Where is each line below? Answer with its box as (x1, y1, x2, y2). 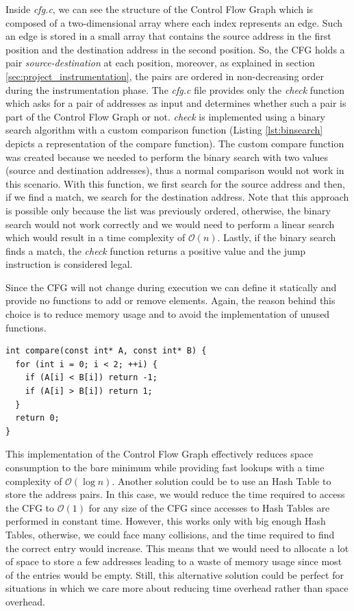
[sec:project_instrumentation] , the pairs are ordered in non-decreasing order (5, 68, 325, 83)
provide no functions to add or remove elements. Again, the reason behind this (5, 293, 336, 308)
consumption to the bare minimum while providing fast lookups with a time (5, 460, 325, 474)
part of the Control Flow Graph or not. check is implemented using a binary (5, 109, 325, 123)
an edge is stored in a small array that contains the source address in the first (5, 29, 331, 43)
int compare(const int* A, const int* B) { (5, 346, 207, 356)
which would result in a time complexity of (5, 230, 186, 245)
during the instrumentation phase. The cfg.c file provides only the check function (5, 82, 344, 97)
